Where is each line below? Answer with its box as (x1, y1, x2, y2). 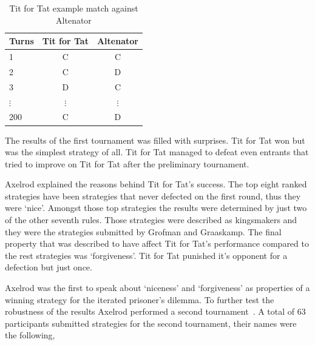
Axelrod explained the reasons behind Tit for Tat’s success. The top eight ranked (5, 178, 307, 190)
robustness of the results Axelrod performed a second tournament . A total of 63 (5, 305, 306, 318)
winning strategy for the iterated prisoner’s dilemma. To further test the (5, 293, 274, 306)
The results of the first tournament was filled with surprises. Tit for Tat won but (5, 133, 305, 146)
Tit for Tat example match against (9, 2, 138, 14)
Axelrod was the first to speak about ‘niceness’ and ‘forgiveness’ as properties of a (5, 281, 310, 294)
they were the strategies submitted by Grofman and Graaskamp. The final (5, 225, 282, 238)
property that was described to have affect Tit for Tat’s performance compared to (5, 237, 309, 250)
